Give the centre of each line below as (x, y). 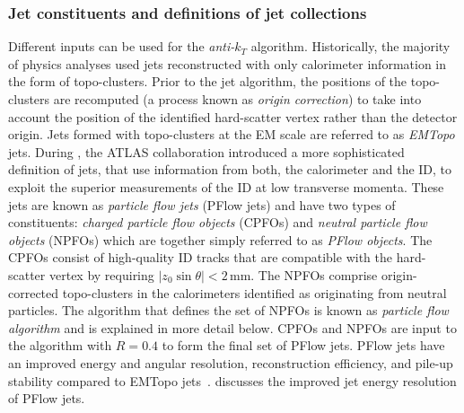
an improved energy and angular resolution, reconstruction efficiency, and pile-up (231, 362)
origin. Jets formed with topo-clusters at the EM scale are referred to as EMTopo (232, 134)
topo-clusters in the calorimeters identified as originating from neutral (254, 292)
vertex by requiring (101, 274)
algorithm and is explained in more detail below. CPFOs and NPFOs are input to (232, 327)
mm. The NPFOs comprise (303, 274)
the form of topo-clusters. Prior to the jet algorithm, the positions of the (208, 81)
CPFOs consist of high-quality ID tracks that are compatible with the (200, 257)
